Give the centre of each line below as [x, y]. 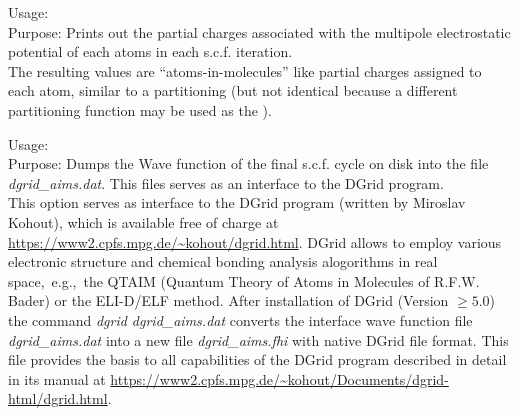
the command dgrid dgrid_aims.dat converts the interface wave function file [240, 319]
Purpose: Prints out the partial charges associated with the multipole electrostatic [259, 31]
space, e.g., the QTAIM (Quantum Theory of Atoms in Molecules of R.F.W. [244, 280]
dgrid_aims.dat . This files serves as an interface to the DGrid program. [226, 182]
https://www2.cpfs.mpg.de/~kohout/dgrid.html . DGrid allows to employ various [255, 241]
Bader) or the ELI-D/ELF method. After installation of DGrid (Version [228, 300]
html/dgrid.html [58, 398]
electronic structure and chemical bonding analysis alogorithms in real [223, 261]
